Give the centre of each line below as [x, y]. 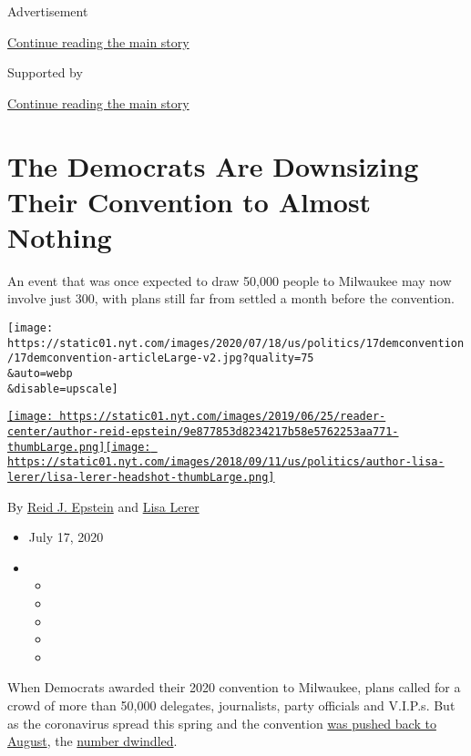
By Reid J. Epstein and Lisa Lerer [103, 506]
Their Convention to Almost [189, 201]
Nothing [60, 236]
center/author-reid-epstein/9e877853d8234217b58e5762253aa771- [203, 432]
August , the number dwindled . [92, 741]
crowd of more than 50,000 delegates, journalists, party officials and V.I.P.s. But [231, 705]
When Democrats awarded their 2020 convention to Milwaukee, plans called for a [234, 687]
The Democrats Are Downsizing [213, 165]
